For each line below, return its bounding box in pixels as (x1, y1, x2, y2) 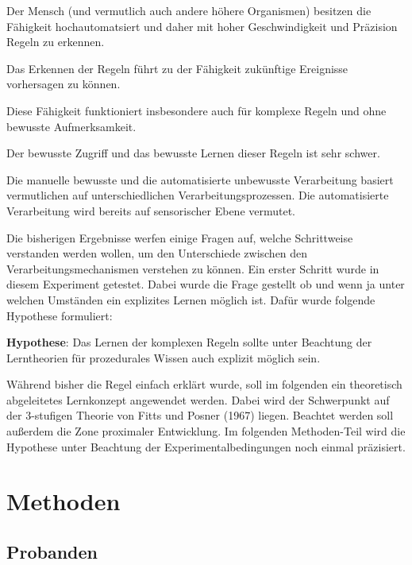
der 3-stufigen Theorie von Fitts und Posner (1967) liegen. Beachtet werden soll (6, 407, 394, 424)
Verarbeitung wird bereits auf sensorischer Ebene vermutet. (6, 202, 296, 219)
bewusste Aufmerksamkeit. (6, 118, 137, 134)
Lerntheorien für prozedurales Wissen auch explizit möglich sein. (6, 349, 321, 366)
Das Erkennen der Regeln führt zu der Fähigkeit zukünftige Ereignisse (6, 60, 348, 76)
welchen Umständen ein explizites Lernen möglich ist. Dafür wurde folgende (6, 291, 375, 308)
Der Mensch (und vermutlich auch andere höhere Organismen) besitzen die (6, 2, 372, 18)
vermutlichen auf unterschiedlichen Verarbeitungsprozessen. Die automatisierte (6, 187, 389, 203)
